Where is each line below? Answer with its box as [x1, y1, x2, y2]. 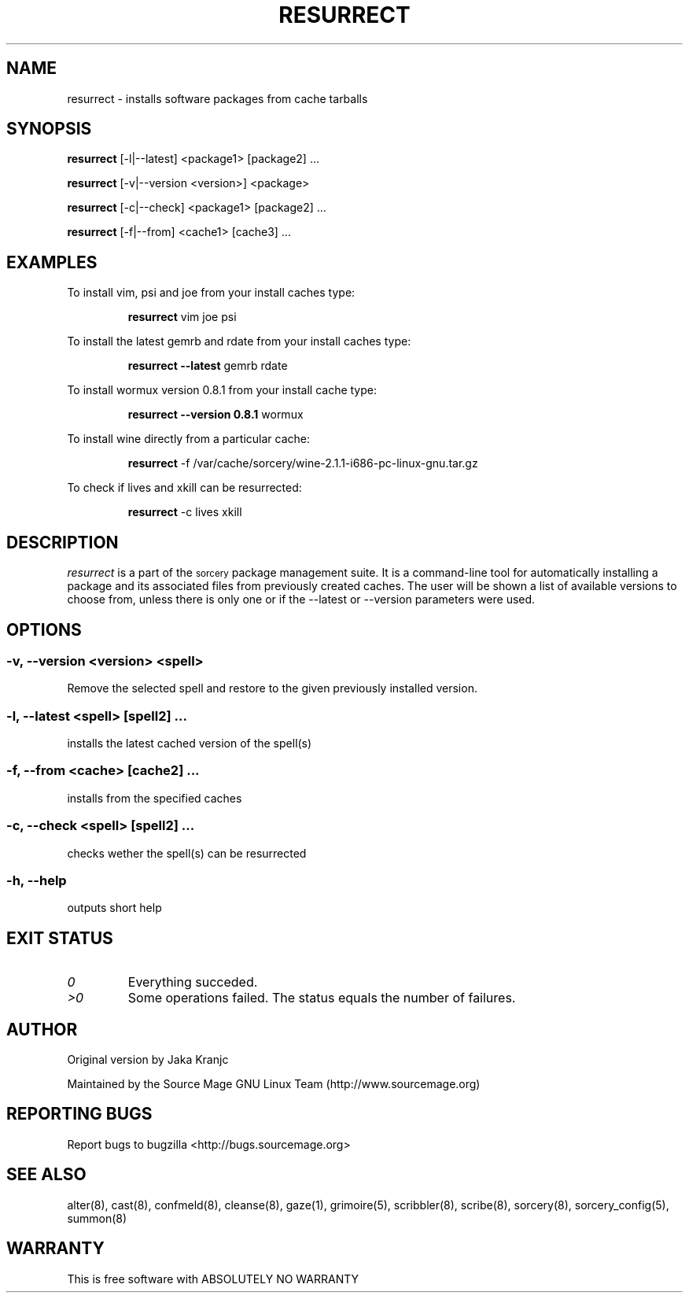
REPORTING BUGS [6, 1104, 153, 1124]
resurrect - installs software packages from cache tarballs [67, 91, 368, 105]
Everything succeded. [127, 974, 258, 991]
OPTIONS [6, 619, 82, 640]
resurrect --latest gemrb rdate [127, 359, 288, 373]
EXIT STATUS [6, 928, 113, 948]
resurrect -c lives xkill [127, 505, 242, 519]
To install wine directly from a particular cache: [67, 432, 311, 446]
